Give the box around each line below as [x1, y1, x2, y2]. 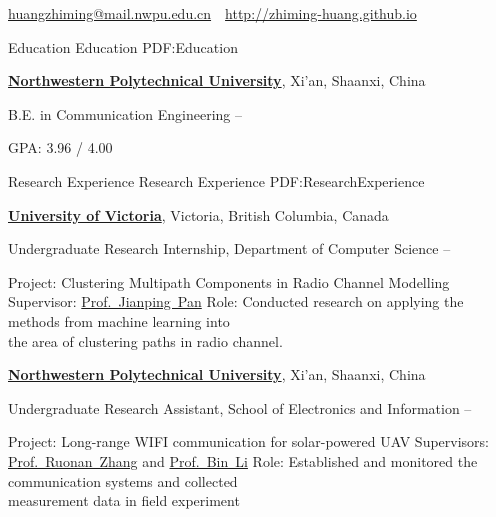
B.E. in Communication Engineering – [8, 103, 242, 124]
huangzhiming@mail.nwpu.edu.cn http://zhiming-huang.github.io [8, 3, 417, 23]
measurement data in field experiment [8, 490, 240, 511]
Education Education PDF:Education [8, 36, 238, 57]
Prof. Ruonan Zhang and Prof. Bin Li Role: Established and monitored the [8, 450, 478, 471]
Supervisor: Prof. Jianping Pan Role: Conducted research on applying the [8, 291, 464, 312]
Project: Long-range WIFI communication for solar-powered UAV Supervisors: [8, 431, 489, 452]
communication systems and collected [8, 470, 238, 491]
